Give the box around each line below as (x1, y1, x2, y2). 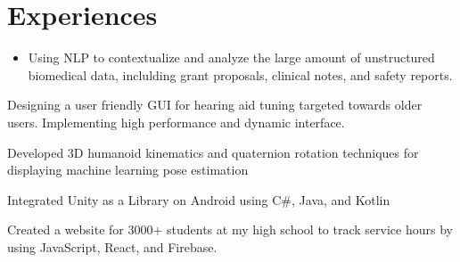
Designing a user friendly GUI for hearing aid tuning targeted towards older (7, 95, 423, 114)
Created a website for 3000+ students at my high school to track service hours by (7, 220, 453, 239)
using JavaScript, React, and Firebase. (7, 237, 218, 256)
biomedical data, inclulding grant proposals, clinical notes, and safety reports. (28, 65, 453, 84)
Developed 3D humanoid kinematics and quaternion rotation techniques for (7, 143, 419, 161)
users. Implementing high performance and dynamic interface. (7, 112, 345, 131)
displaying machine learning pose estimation (7, 160, 249, 179)
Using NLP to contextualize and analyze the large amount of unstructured (28, 48, 435, 67)
